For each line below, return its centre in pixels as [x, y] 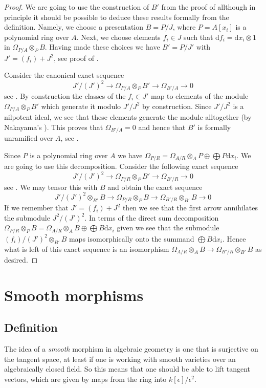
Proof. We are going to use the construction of [77, 7]
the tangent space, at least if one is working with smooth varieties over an [120, 359]
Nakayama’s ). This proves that [54, 127]
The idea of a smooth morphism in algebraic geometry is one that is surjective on [131, 349]
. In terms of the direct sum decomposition [152, 217]
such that [198, 37]
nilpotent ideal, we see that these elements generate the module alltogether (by [128, 117]
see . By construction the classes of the [65, 95]
